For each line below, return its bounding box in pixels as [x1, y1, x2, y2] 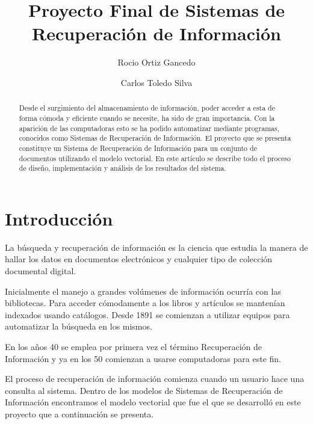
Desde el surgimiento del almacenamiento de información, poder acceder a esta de [19, 103, 276, 113]
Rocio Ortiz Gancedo [117, 56, 196, 69]
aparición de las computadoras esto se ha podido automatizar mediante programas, [19, 123, 279, 133]
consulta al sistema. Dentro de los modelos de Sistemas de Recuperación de [5, 384, 283, 396]
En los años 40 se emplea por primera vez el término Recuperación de [5, 340, 262, 352]
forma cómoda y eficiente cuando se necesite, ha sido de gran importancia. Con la [19, 112, 275, 123]
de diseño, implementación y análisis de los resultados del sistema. [19, 163, 226, 173]
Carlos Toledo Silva [120, 76, 193, 88]
